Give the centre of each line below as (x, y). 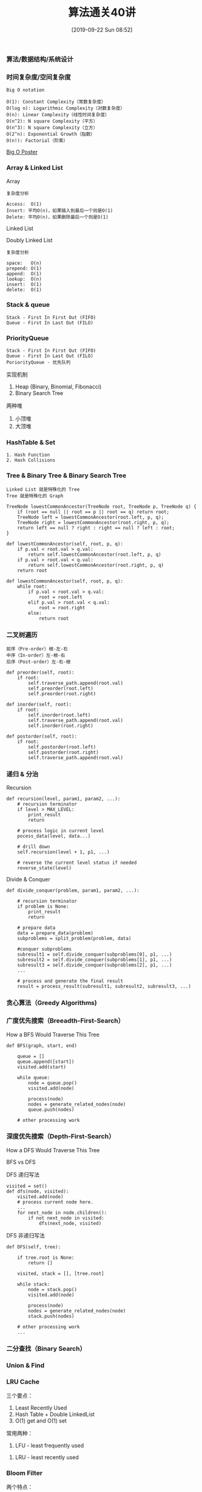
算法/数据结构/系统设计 (40, 59)
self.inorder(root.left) (59, 715)
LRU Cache (23, 1381)
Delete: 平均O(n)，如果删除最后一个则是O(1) (58, 217)
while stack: (34, 1284)
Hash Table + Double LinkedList (55, 1414)
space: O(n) (24, 263)
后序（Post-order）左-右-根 (39, 662)
